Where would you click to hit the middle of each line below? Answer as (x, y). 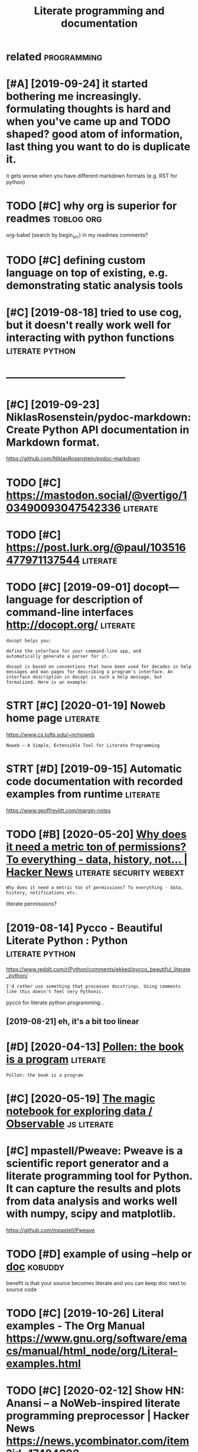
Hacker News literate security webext (95, 872)
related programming (54, 57)
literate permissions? (32, 904)
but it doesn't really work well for (89, 325)
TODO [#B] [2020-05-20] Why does (97, 834)
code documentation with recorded (95, 781)
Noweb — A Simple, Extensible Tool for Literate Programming (83, 745)
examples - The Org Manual (76, 1326)
